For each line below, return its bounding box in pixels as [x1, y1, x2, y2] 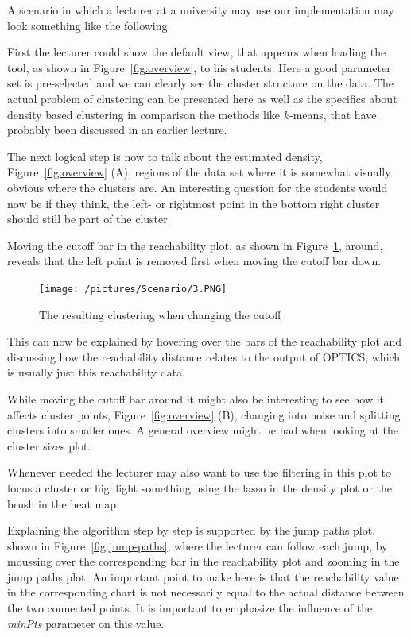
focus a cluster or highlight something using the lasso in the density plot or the [7, 479, 393, 496]
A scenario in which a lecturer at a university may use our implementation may [7, 2, 394, 17]
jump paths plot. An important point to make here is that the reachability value [7, 568, 399, 585]
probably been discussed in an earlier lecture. [7, 122, 227, 138]
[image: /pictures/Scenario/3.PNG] [39, 283, 227, 295]
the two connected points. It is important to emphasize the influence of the [7, 600, 373, 616]
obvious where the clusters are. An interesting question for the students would [7, 179, 388, 195]
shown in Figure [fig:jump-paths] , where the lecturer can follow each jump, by [7, 537, 388, 554]
